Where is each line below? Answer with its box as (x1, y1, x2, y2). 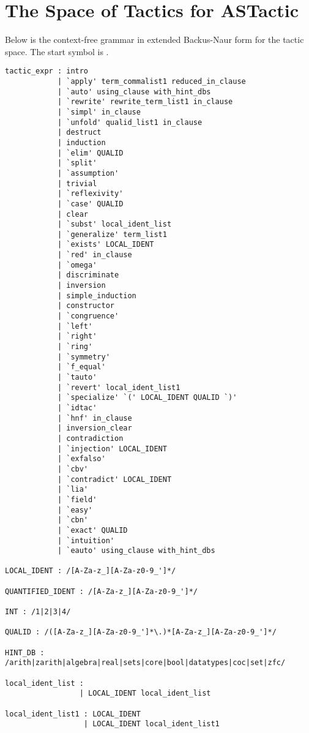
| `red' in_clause (57, 250, 132, 260)
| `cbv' (57, 464, 89, 473)
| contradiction (57, 434, 124, 443)
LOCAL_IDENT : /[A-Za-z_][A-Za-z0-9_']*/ (5, 566, 176, 576)
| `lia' (57, 485, 89, 494)
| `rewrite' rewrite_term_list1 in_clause (57, 97, 233, 107)
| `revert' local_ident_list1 (57, 383, 181, 392)
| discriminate (57, 271, 119, 280)
